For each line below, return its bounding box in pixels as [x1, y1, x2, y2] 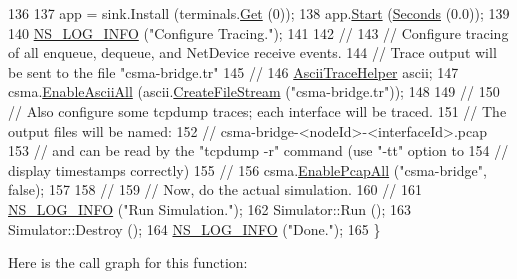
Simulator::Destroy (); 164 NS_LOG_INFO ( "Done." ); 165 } [8, 218, 381, 239]
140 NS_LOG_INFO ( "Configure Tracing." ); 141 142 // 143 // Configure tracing [8, 22, 509, 43]
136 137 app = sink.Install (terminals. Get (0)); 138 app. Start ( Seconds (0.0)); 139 [8, 3, 510, 23]
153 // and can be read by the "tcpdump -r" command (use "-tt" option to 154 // [8, 140, 509, 161]
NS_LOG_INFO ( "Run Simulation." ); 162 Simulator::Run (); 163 [8, 198, 412, 219]
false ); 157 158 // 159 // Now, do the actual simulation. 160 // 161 [8, 179, 422, 200]
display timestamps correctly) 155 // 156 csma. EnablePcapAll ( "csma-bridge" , [8, 159, 487, 180]
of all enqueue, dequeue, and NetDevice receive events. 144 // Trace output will [8, 42, 497, 63]
